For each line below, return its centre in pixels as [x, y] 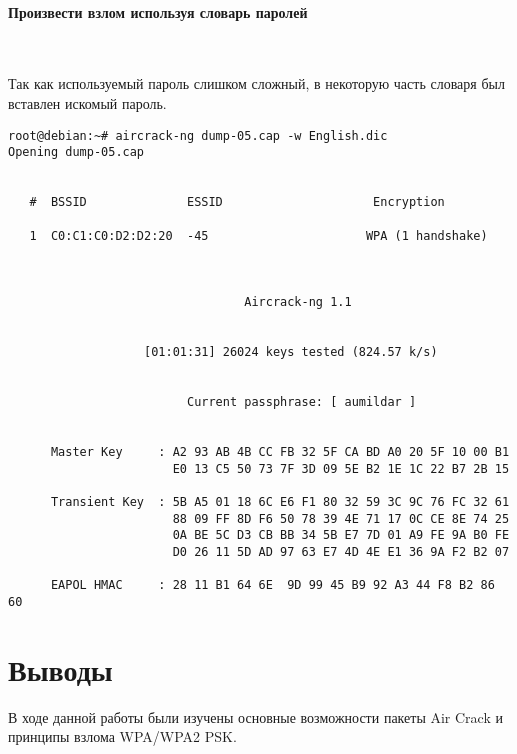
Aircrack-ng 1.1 [298, 302]
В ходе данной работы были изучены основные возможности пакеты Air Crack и [255, 716]
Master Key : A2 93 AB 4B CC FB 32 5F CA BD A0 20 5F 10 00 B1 [280, 452]
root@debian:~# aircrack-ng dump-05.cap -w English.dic [198, 135]
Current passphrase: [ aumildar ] [301, 402]
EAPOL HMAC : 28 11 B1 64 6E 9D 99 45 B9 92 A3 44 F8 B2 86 [272, 585]
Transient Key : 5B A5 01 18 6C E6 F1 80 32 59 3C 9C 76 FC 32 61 [280, 502]
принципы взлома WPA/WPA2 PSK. [122, 736]
